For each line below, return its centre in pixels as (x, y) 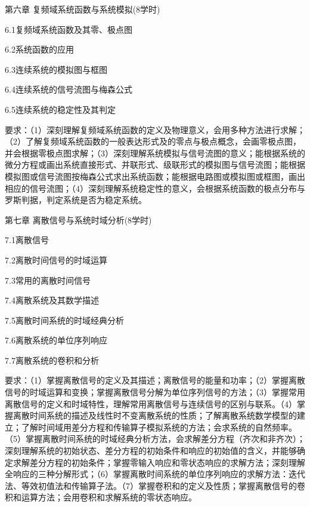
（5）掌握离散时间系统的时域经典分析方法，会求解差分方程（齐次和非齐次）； (155, 439)
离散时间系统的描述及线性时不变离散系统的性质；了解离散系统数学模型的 (155, 415)
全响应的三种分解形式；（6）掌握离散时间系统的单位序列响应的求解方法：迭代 (155, 474)
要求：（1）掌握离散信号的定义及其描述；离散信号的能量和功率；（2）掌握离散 (155, 380)
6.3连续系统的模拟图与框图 (56, 69)
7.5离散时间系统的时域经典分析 (64, 320)
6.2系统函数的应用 (39, 49)
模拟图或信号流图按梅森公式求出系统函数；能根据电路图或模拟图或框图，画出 (155, 176)
